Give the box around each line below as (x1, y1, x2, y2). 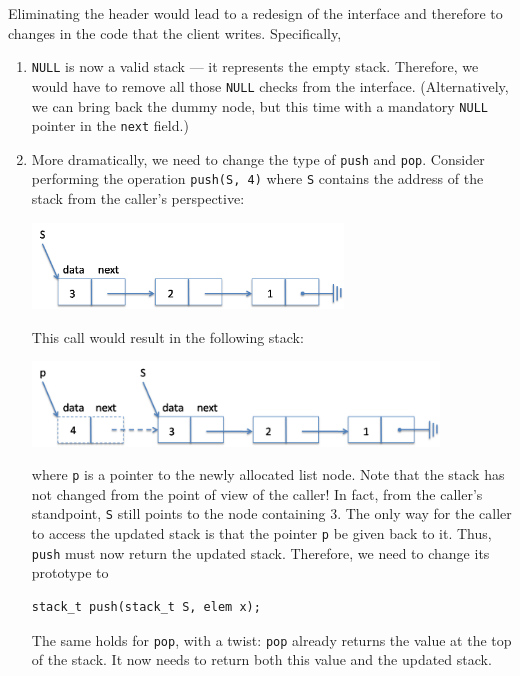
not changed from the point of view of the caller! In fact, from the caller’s (31, 483, 483, 504)
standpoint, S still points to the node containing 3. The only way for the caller (31, 503, 512, 524)
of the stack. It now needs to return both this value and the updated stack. (31, 649, 492, 670)
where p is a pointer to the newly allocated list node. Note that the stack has (31, 464, 505, 485)
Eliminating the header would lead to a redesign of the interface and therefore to (8, 3, 503, 23)
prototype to (31, 562, 109, 583)
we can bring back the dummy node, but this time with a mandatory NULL (31, 95, 488, 116)
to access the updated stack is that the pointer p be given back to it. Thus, (31, 523, 492, 544)
